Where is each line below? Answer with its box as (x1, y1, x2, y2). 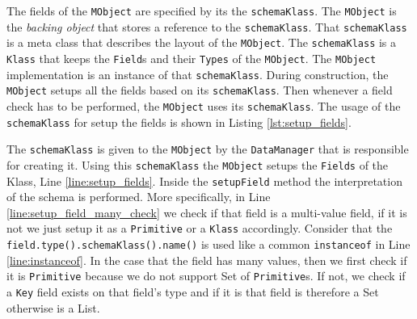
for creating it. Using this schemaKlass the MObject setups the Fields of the (6, 156, 389, 173)
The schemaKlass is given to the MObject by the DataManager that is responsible (6, 141, 409, 157)
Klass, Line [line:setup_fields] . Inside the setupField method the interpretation (6, 172, 402, 189)
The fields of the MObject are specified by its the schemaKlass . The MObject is (6, 2, 397, 19)
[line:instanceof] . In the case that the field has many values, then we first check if (6, 251, 407, 268)
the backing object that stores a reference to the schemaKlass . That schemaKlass (6, 18, 407, 35)
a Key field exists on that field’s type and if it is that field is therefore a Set (6, 283, 379, 300)
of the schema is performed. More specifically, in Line (6, 188, 271, 205)
